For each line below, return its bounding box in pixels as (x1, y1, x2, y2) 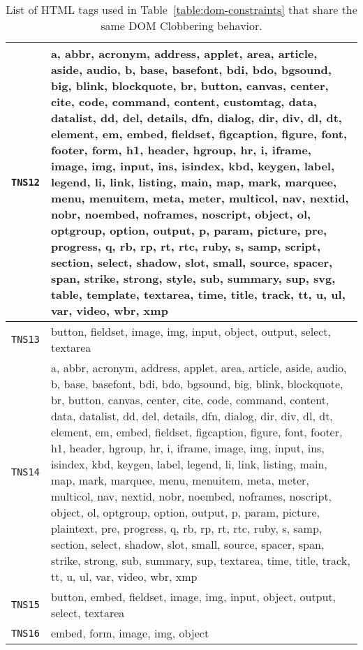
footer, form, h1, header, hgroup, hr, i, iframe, (50, 142, 311, 158)
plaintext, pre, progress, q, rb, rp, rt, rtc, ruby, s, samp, (50, 520, 323, 536)
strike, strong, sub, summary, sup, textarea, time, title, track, (50, 552, 350, 568)
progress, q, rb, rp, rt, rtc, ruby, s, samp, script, (50, 238, 321, 254)
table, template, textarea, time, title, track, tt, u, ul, (50, 286, 346, 302)
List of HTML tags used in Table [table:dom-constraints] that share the (6, 1, 357, 17)
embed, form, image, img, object (50, 625, 209, 641)
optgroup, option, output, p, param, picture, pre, (50, 222, 327, 238)
